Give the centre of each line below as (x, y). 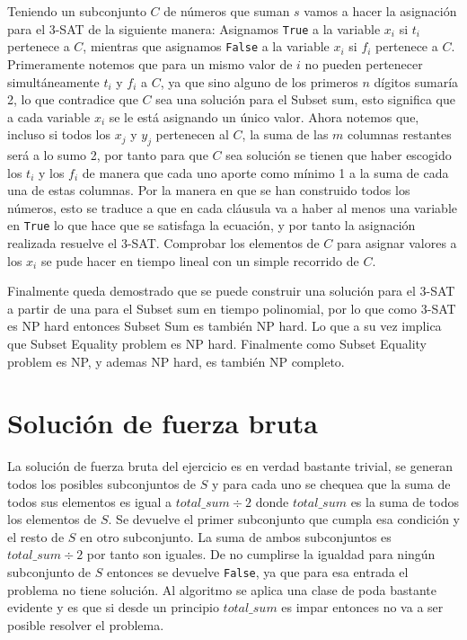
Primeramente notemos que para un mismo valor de (150, 63)
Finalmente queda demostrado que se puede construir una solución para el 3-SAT (231, 291)
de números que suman (227, 11)
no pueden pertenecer (364, 63)
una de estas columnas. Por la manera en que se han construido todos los (209, 190)
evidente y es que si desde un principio (113, 607)
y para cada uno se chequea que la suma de (331, 483)
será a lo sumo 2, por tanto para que (108, 155)
